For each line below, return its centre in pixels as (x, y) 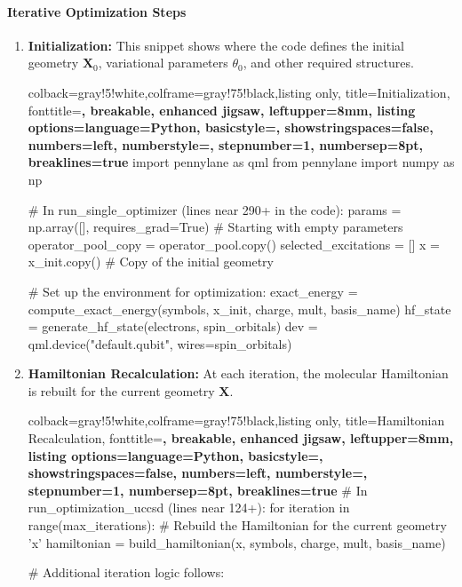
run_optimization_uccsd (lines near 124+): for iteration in (189, 508)
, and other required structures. (328, 63)
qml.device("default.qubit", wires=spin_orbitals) (160, 343)
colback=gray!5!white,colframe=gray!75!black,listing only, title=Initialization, (239, 92)
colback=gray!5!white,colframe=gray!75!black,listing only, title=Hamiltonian (236, 420)
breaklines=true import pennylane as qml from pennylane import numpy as (241, 162)
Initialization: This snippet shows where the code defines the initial (216, 45)
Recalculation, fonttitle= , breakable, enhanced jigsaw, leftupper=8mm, (241, 438)
